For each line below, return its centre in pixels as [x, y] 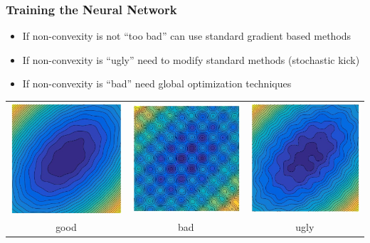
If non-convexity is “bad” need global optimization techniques [157, 83]
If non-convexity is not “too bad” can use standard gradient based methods [187, 36]
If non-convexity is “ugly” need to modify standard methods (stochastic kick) [191, 59]
